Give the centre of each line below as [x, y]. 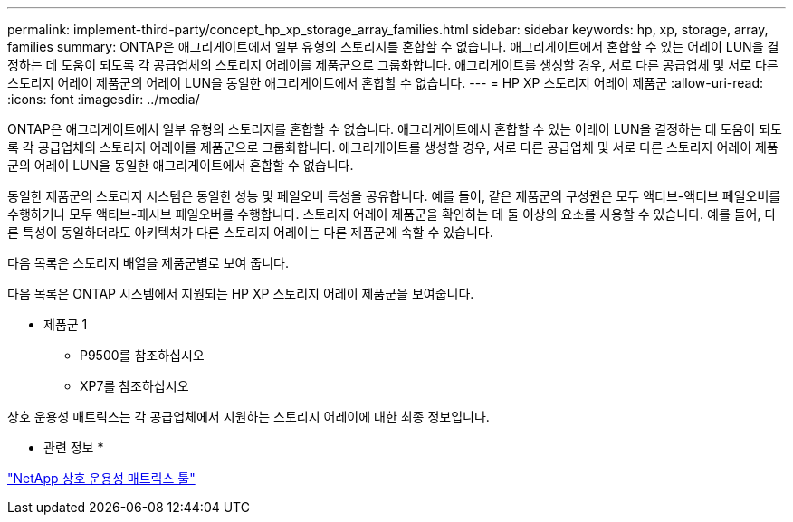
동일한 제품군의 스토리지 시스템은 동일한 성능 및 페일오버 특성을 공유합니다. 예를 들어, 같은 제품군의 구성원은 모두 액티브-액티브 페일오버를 [394, 196]
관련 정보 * [74, 447]
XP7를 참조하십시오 [134, 386]
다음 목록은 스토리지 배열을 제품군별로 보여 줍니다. [148, 263]
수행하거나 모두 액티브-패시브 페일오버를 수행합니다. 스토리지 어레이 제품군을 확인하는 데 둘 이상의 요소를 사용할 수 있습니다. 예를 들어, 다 [392, 214]
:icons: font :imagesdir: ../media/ [104, 99]
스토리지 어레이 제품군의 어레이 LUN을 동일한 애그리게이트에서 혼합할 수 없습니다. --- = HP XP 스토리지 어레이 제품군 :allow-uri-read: [386, 83]
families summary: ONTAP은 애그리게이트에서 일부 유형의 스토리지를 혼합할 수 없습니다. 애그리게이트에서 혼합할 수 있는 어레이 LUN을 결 [393, 47]
